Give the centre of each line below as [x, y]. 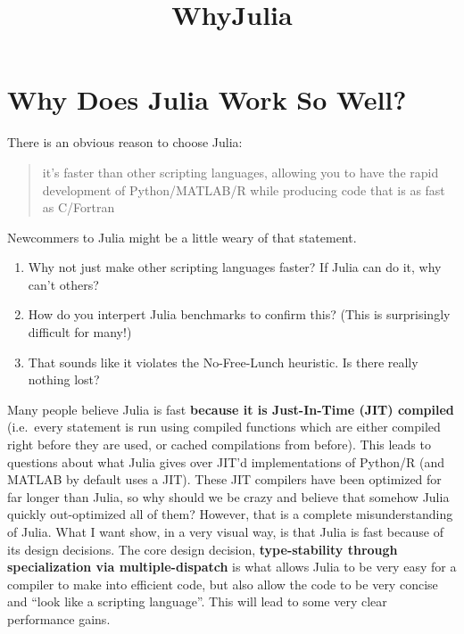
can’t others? [63, 284]
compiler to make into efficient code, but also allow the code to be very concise [223, 584]
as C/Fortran [79, 207]
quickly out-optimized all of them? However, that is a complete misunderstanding [230, 514]
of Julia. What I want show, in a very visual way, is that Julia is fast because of [225, 531]
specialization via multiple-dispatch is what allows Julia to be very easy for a [232, 567]
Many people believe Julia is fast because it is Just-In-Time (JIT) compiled [231, 409]
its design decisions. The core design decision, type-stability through [203, 549]
